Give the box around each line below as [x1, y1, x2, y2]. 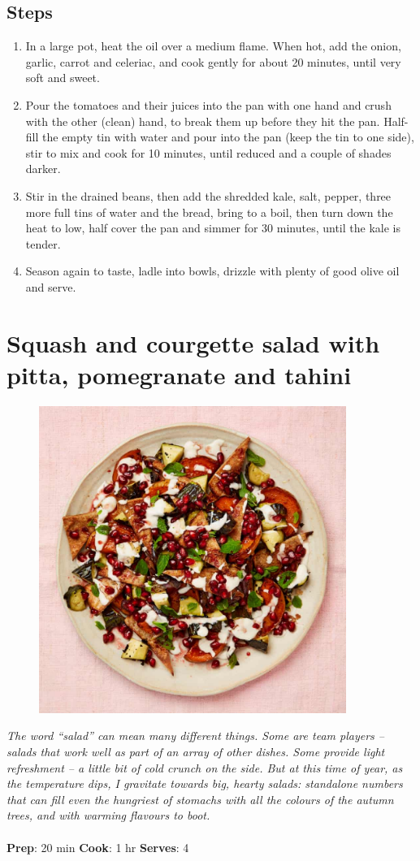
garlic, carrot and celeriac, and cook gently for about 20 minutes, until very [25, 53, 401, 70]
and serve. [25, 278, 76, 295]
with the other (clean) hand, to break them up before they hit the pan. [25, 112, 380, 129]
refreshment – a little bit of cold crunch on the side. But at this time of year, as [6, 759, 403, 776]
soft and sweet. [25, 69, 100, 86]
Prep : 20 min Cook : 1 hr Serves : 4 [6, 838, 189, 855]
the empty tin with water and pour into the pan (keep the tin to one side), [42, 128, 414, 145]
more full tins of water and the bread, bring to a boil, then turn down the [25, 203, 393, 220]
